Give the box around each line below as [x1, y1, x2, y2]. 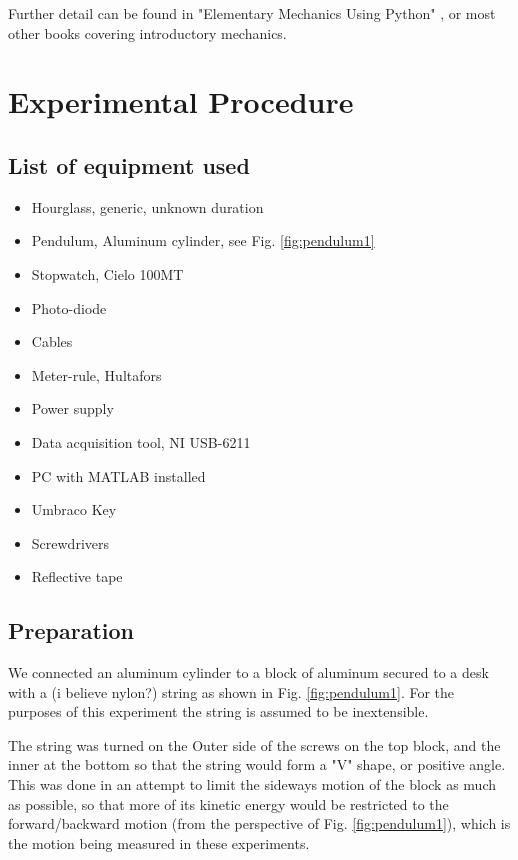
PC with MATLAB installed [31, 465, 206, 486]
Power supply [31, 398, 114, 419]
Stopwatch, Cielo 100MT [31, 263, 184, 284]
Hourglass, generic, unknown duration [31, 196, 264, 217]
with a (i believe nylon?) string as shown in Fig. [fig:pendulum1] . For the [8, 681, 455, 702]
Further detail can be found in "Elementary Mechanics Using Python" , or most [8, 3, 496, 23]
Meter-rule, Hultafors [31, 364, 162, 385]
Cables [31, 331, 73, 352]
